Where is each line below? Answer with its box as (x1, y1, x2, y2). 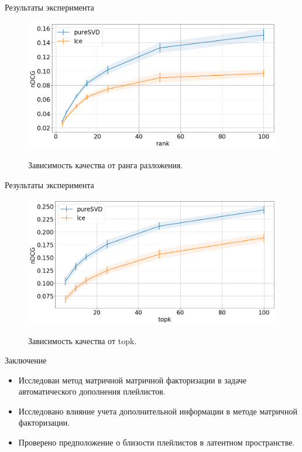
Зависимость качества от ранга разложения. (28, 159, 183, 171)
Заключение (5, 354, 47, 366)
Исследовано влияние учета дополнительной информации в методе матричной (18, 405, 297, 417)
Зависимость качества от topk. (28, 334, 137, 346)
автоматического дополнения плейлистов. (18, 385, 166, 397)
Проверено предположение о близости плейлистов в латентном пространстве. (18, 436, 295, 448)
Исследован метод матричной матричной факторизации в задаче (18, 373, 247, 386)
